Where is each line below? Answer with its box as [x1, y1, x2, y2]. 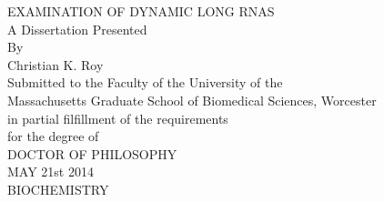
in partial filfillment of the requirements [7, 108, 228, 127]
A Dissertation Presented [7, 19, 147, 38]
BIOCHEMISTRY [7, 179, 109, 198]
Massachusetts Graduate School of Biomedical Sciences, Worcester [7, 90, 377, 109]
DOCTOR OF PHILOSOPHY [7, 144, 177, 163]
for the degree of [7, 126, 99, 146]
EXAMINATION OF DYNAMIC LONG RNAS [7, 2, 275, 20]
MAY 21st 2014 [7, 162, 94, 181]
